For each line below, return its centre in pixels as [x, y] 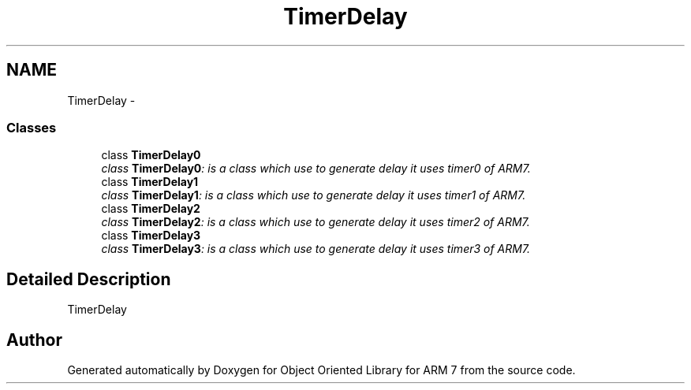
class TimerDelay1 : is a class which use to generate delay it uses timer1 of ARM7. [314, 195]
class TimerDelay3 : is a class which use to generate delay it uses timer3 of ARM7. [316, 249]
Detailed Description [89, 279]
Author [34, 340]
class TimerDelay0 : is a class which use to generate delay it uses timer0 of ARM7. [316, 169]
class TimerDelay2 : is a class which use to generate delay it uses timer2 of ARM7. [316, 222]
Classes [32, 127]
